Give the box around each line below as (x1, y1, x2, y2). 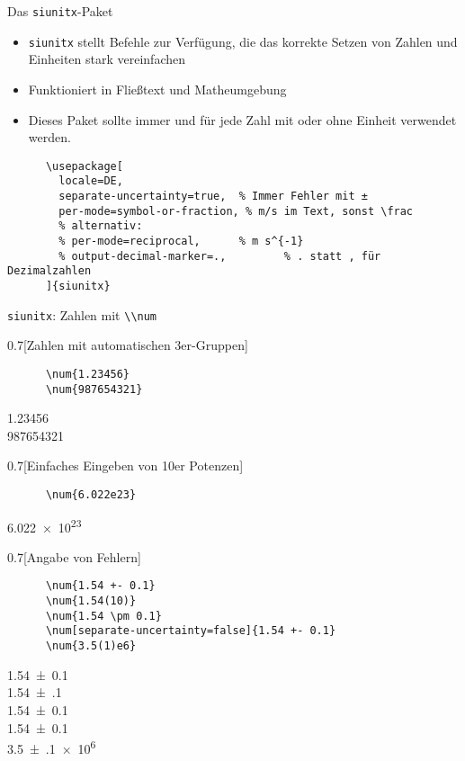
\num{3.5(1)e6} (45, 640, 137, 653)
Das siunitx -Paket (7, 2, 113, 20)
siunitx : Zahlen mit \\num (7, 305, 157, 324)
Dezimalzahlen (7, 264, 92, 278)
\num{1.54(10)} (45, 595, 137, 608)
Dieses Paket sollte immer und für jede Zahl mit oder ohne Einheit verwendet (28, 110, 457, 129)
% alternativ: (58, 219, 143, 233)
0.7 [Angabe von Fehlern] (7, 547, 141, 566)
